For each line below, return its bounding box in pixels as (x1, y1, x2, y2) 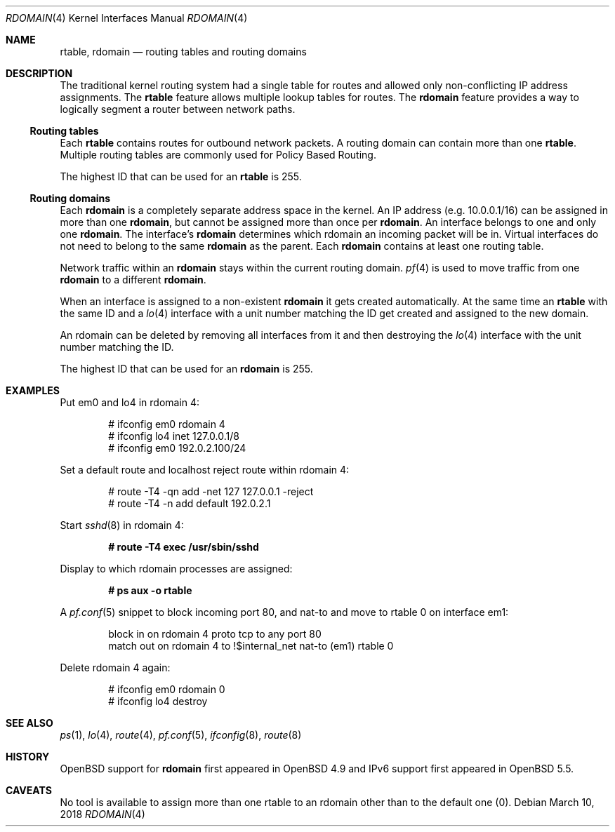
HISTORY (6, 751, 50, 763)
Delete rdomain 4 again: (60, 662, 171, 673)
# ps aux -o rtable (108, 584, 192, 596)
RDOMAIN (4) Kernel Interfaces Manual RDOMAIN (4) (6, 12, 248, 24)
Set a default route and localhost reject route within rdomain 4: (60, 464, 350, 476)
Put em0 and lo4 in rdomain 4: (60, 396, 200, 408)
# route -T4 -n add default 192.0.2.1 (108, 497, 271, 509)
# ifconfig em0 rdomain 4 (108, 418, 225, 430)
